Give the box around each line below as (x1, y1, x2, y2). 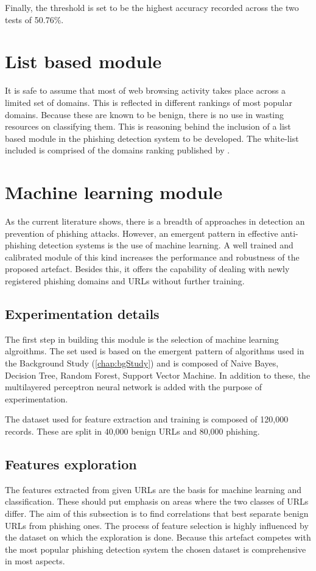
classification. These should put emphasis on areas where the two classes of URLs (5, 495, 309, 508)
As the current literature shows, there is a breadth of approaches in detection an (5, 215, 305, 227)
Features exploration (5, 454, 137, 473)
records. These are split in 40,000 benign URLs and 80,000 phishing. (5, 424, 260, 437)
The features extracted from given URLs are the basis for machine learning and (5, 483, 302, 496)
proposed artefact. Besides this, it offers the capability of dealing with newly (5, 262, 290, 275)
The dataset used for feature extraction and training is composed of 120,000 (5, 413, 289, 426)
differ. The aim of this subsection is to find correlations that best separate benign (5, 506, 309, 519)
